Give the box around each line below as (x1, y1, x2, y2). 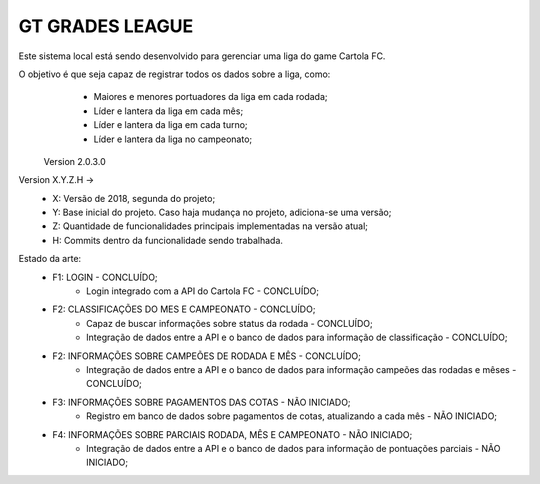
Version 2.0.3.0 (43, 155, 106, 167)
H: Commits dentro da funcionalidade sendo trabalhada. (52, 234, 284, 246)
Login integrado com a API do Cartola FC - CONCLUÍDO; (86, 285, 320, 297)
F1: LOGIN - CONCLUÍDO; (52, 271, 159, 283)
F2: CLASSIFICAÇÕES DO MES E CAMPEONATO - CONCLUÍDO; (52, 303, 316, 315)
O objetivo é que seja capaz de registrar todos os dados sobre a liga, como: (18, 68, 331, 80)
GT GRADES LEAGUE (18, 15, 194, 37)
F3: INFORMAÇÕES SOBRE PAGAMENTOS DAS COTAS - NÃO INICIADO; (52, 396, 351, 408)
